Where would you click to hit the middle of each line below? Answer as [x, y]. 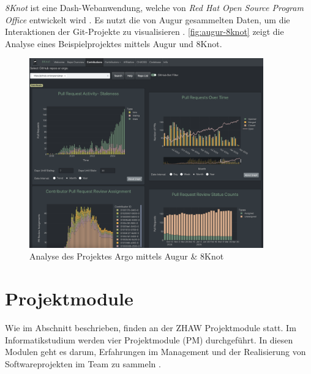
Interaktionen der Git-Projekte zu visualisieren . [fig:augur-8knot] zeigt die [144, 32]
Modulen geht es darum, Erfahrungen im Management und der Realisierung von [155, 352]
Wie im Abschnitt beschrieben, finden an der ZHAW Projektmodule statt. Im [151, 327]
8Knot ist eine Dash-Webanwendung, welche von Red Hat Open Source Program [154, 7]
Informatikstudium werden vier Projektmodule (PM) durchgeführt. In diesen [149, 339]
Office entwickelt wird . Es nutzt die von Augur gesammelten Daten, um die [148, 19]
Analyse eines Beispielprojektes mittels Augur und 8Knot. [114, 43]
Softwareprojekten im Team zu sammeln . [83, 363]
